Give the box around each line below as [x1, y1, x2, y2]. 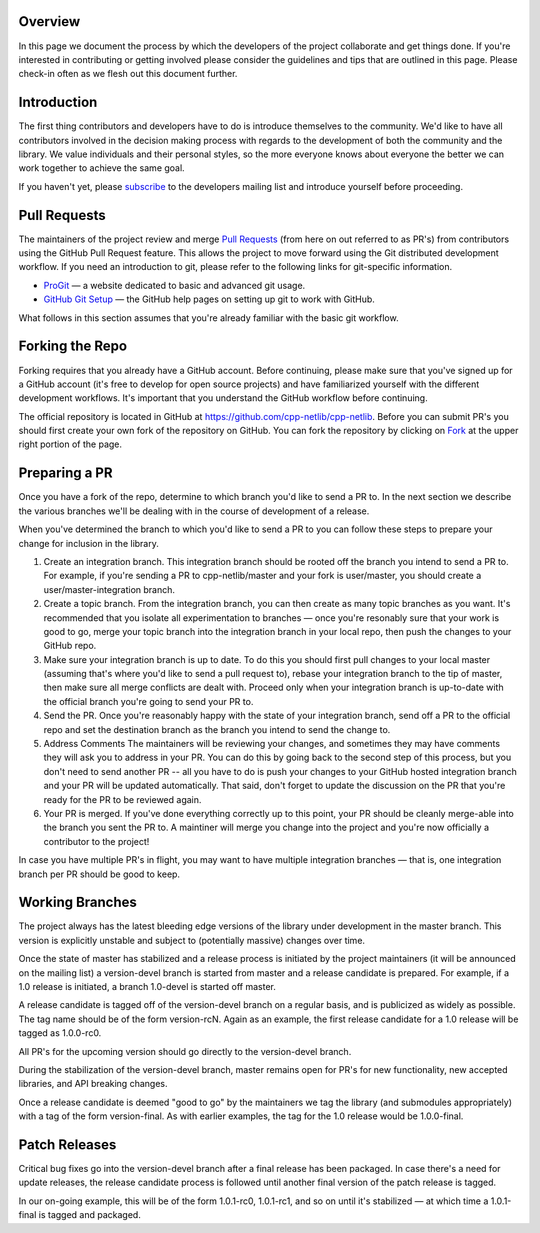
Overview [18, 13, 81, 30]
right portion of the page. [18, 438, 123, 450]
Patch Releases [18, 1136, 117, 1153]
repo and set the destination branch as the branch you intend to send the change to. [43, 723, 391, 735]
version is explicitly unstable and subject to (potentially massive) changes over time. [18, 934, 365, 946]
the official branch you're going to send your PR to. [43, 695, 254, 707]
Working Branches [18, 894, 137, 911]
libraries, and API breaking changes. [18, 1078, 168, 1090]
